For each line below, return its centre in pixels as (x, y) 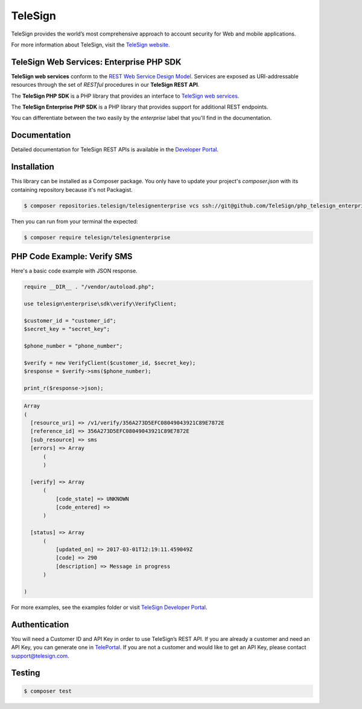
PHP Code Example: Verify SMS (72, 256)
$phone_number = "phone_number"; (73, 346)
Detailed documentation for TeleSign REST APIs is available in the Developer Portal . (115, 150)
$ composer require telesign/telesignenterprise (97, 237)
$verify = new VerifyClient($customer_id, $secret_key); (110, 363)
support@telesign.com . (40, 656)
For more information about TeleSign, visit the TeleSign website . (91, 45)
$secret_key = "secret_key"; (67, 329)
